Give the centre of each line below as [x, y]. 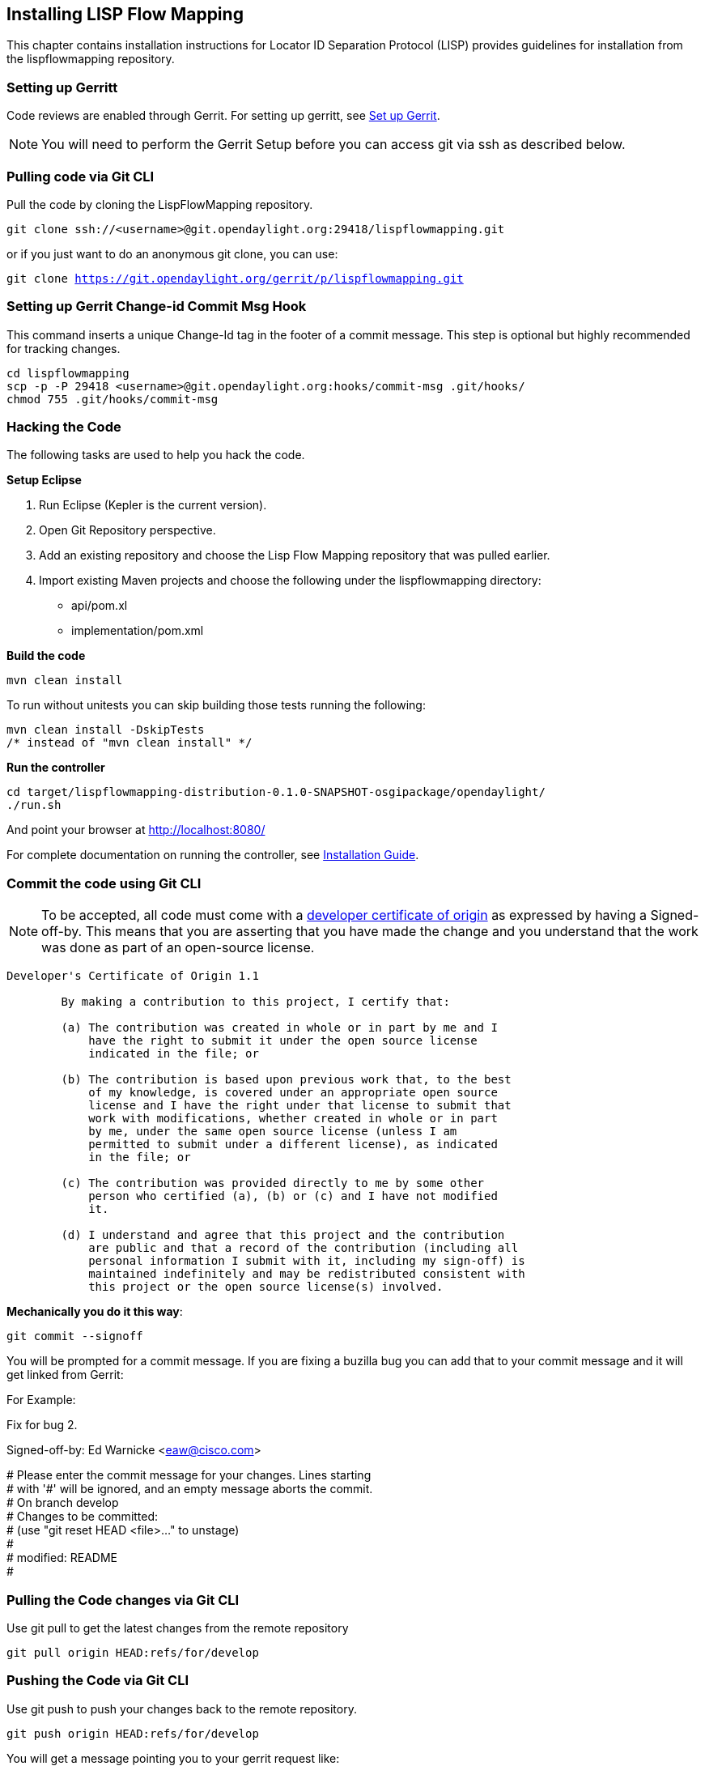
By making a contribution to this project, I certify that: [255, 1002]
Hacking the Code [64, 427]
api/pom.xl [100, 606]
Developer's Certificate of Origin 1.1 [133, 976]
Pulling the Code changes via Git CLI [123, 1600]
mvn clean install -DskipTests [106, 730]
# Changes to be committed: [83, 1517]
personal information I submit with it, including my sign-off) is [307, 1261]
